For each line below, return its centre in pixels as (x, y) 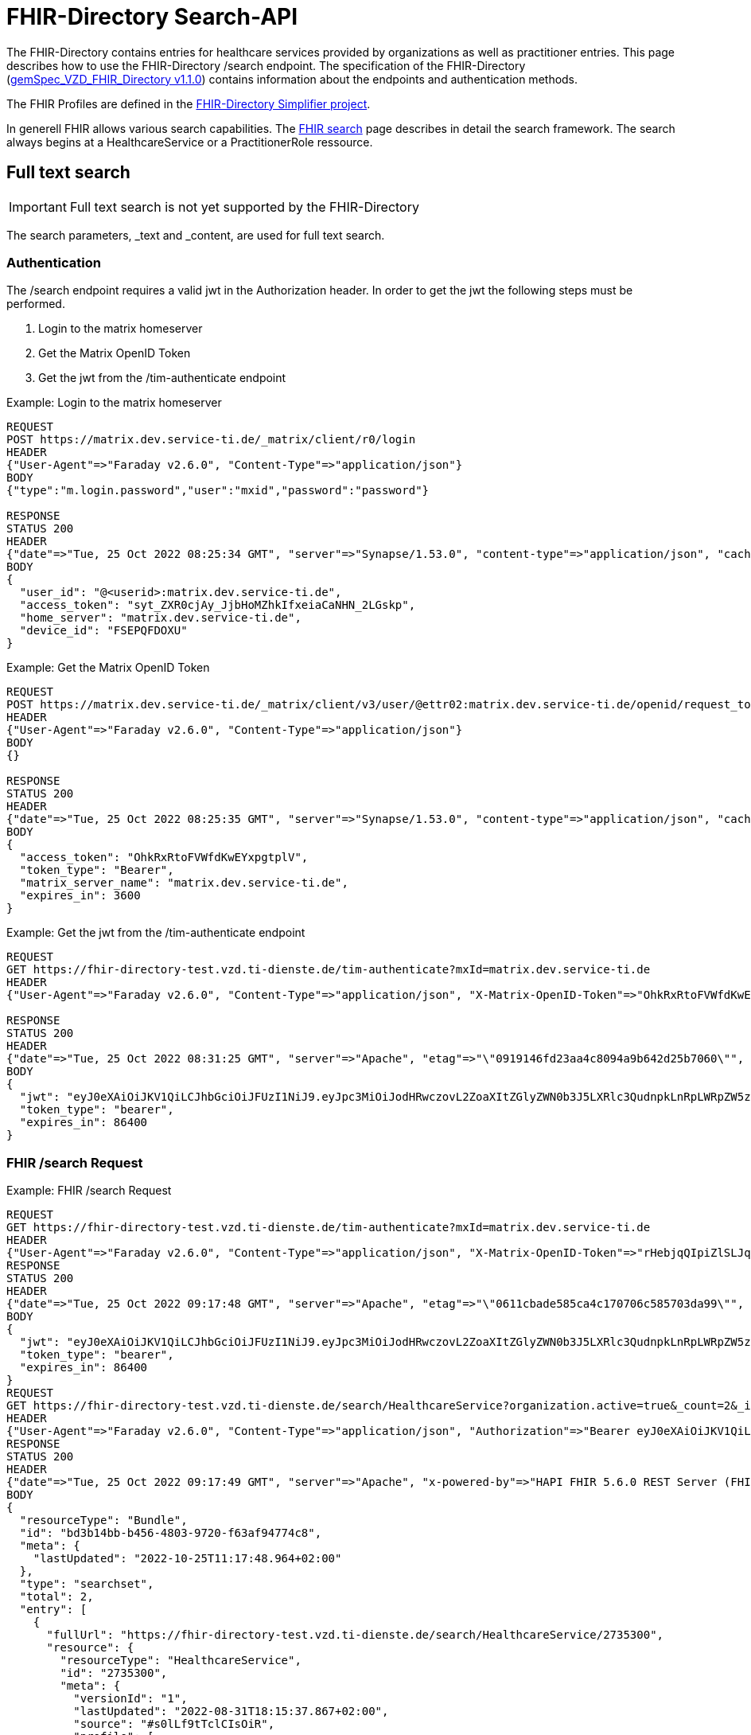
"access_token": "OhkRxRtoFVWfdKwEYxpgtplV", (164, 858)
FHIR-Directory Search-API (152, 17)
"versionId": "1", (130, 1699)
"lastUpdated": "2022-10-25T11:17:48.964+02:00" (187, 1559)
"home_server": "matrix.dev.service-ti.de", (160, 618)
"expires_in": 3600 (80, 896)
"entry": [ (53, 1610)
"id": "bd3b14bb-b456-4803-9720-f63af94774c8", (171, 1533)
